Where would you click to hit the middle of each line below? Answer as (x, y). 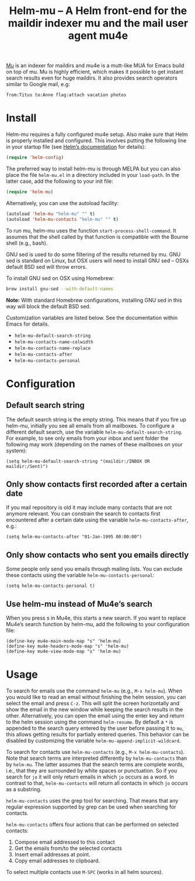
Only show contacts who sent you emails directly (97, 555)
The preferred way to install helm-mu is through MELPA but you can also (93, 169)
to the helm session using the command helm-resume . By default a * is (90, 722)
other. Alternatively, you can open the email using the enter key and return (95, 715)
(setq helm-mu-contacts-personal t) (51, 586)
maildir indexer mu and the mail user (98, 23)
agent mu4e (98, 36)
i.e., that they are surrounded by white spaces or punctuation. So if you (92, 770)
